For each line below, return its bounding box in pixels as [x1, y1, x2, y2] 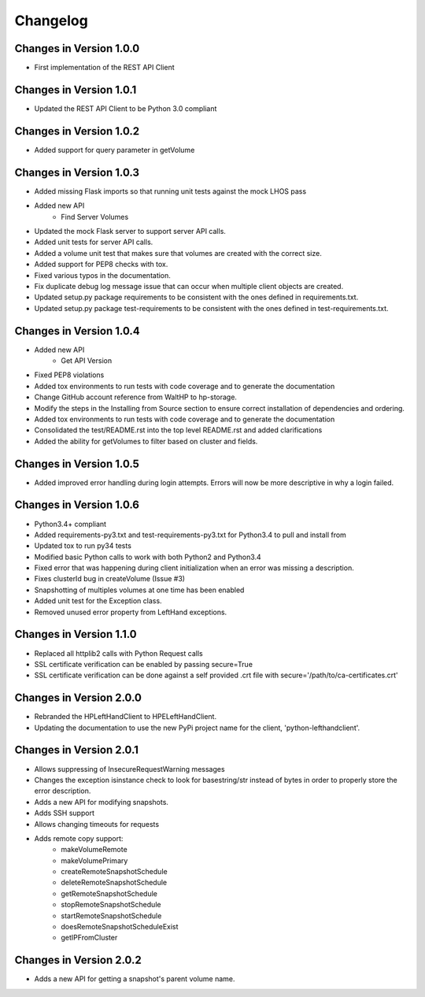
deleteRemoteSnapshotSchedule [61, 878, 168, 888]
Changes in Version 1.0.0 [14, 42, 140, 55]
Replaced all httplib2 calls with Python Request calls [34, 648, 204, 658]
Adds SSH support [34, 808, 94, 818]
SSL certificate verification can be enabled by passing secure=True [34, 659, 253, 669]
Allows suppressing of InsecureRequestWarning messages [34, 764, 225, 773]
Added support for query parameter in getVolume [34, 145, 195, 154]
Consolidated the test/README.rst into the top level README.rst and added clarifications [34, 425, 323, 435]
